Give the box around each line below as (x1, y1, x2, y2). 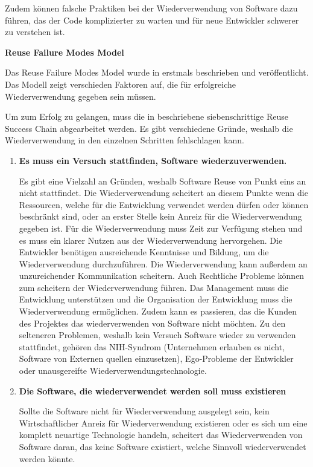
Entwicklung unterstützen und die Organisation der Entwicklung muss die (19, 293, 292, 305)
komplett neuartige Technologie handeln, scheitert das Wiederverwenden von (19, 428, 303, 441)
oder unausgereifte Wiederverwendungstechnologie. (19, 364, 207, 377)
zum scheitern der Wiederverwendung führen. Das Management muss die (19, 281, 289, 293)
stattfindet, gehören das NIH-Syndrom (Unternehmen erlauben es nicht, (19, 340, 285, 353)
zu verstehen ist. (5, 25, 65, 38)
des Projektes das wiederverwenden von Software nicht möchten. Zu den (19, 316, 286, 329)
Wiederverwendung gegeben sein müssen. (5, 90, 156, 102)
